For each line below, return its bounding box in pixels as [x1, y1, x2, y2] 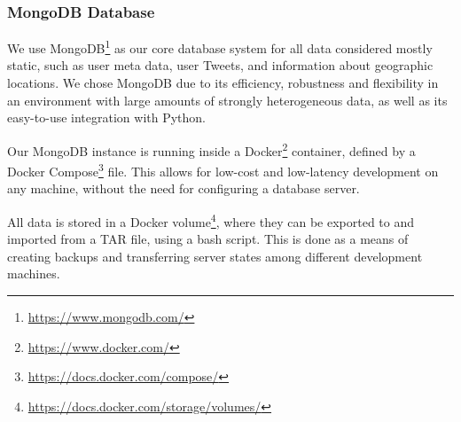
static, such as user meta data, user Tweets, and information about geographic [7, 56, 434, 74]
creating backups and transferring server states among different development [7, 246, 423, 265]
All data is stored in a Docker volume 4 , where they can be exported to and [7, 209, 415, 231]
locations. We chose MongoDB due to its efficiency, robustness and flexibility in [7, 74, 439, 92]
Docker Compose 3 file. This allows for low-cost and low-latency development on [7, 160, 439, 180]
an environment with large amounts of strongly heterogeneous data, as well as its [7, 90, 448, 109]
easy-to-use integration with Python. [7, 108, 207, 127]
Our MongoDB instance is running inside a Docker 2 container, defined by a [7, 138, 416, 160]
